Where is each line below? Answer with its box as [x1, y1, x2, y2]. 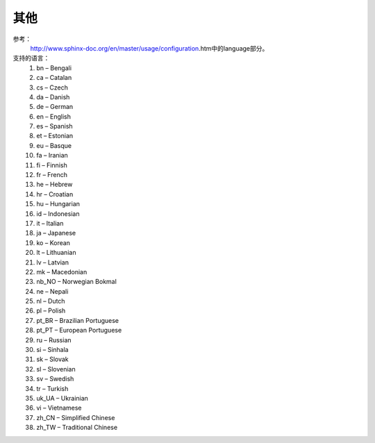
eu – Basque [36, 141, 72, 149]
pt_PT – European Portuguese [36, 326, 122, 335]
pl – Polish [36, 306, 66, 315]
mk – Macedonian [36, 267, 87, 276]
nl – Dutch [36, 297, 65, 306]
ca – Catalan [36, 74, 72, 82]
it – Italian [36, 219, 64, 227]
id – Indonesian [36, 209, 80, 218]
